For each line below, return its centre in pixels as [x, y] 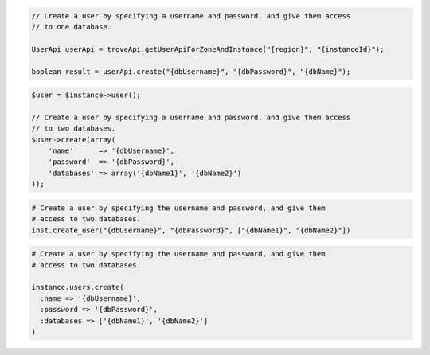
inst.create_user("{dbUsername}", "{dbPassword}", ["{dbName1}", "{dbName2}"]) [191, 230]
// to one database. [71, 27]
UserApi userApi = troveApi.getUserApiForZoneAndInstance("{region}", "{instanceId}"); [208, 49]
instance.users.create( [78, 287]
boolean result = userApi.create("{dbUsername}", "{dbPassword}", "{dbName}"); [191, 71]
